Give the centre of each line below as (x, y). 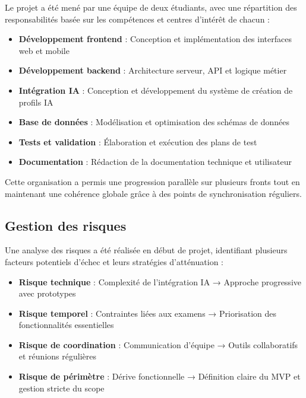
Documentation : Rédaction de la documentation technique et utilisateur (155, 162)
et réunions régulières (57, 356)
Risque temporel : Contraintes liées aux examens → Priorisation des (148, 313)
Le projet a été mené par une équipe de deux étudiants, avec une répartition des (151, 7)
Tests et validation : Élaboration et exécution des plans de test (138, 141)
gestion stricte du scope (61, 388)
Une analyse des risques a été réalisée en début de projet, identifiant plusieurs (146, 250)
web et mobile (44, 50)
